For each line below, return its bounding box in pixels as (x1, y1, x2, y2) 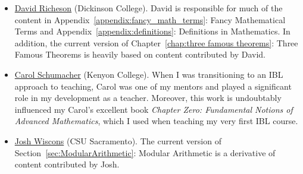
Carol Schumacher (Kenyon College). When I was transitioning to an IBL (14, 68, 283, 80)
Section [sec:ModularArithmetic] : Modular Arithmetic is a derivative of (14, 146, 276, 159)
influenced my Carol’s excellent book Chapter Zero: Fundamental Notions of (14, 103, 293, 115)
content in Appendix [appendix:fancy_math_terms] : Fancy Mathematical (14, 13, 286, 26)
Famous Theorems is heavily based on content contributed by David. (14, 48, 265, 61)
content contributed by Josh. (14, 158, 120, 170)
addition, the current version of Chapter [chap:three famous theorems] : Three (14, 36, 298, 49)
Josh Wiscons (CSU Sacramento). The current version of (14, 134, 221, 147)
